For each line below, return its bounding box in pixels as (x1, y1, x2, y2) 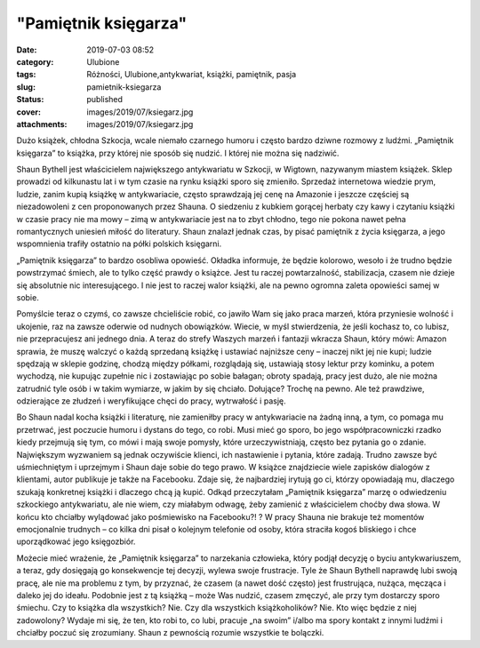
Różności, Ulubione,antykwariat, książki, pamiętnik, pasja (86, 69, 297, 80)
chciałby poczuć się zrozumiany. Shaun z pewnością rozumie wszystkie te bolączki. (16, 628, 324, 638)
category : (16, 56, 54, 67)
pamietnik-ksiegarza (86, 81, 162, 92)
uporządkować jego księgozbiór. (16, 536, 136, 547)
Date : (16, 44, 37, 55)
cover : (16, 107, 42, 117)
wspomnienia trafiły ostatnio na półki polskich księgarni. (16, 238, 222, 249)
